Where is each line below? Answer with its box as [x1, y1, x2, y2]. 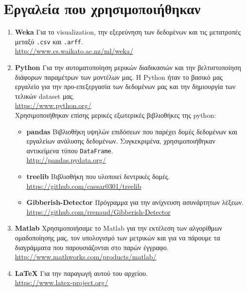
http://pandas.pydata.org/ [26, 155, 106, 165]
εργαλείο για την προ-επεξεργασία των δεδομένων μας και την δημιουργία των [15, 81, 236, 91]
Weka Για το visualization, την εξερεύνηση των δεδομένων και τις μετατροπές [15, 27, 241, 37]
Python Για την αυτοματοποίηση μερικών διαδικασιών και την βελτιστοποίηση [15, 62, 241, 72]
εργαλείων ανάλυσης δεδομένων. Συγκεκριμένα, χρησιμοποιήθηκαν [26, 136, 215, 146]
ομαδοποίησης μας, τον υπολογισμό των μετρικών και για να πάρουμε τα [15, 232, 220, 242]
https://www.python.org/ [15, 100, 91, 110]
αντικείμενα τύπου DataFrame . [26, 145, 113, 155]
